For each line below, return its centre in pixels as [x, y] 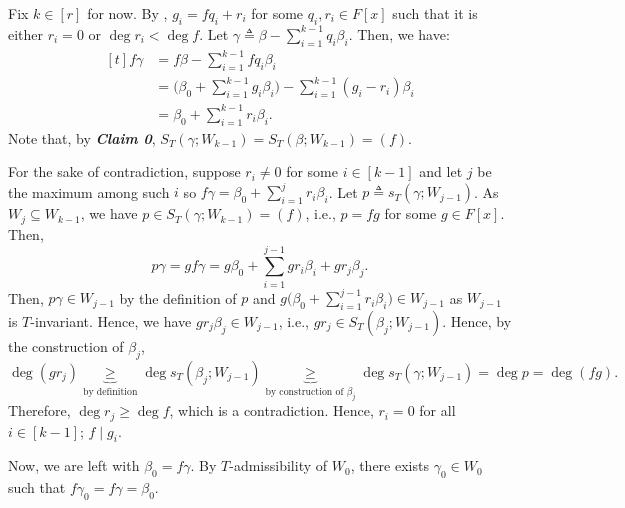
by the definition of [178, 297]
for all [437, 410]
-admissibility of [278, 465]
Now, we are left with [74, 465]
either [26, 33]
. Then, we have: [399, 33]
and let [441, 171]
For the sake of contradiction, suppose [124, 171]
